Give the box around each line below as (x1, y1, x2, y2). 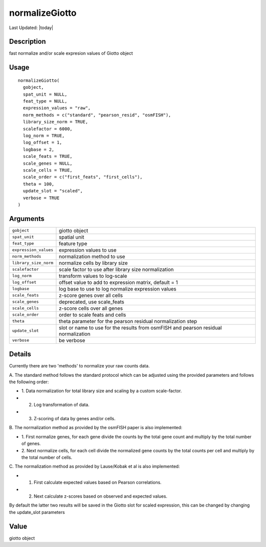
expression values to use (59, 247, 117, 254)
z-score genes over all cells (59, 292, 123, 298)
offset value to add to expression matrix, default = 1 (59, 279, 178, 286)
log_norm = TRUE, (23, 133, 65, 138)
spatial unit (59, 233, 85, 240)
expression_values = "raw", (23, 105, 91, 111)
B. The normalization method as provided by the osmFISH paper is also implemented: (9, 425, 182, 431)
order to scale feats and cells (59, 311, 127, 318)
